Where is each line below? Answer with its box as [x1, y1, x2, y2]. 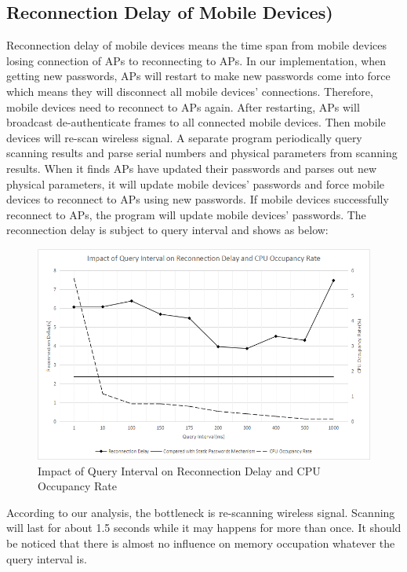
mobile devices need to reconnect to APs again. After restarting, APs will [6, 98, 360, 115]
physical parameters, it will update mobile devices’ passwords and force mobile [6, 175, 385, 192]
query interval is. [6, 550, 87, 566]
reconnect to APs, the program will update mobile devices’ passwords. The [6, 206, 366, 222]
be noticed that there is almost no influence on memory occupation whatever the [6, 534, 395, 551]
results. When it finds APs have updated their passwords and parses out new [6, 159, 376, 176]
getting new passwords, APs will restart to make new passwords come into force [6, 68, 391, 84]
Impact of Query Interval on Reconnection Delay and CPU [38, 462, 321, 478]
